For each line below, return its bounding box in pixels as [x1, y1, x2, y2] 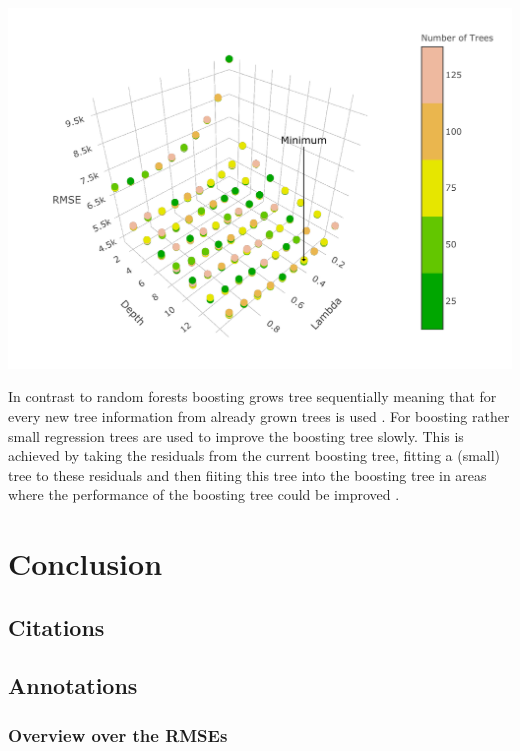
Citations [8, 611, 105, 642]
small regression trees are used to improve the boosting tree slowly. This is [8, 425, 464, 446]
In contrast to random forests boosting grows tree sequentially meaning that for [8, 386, 497, 407]
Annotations [8, 670, 138, 701]
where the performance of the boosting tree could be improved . [8, 484, 400, 505]
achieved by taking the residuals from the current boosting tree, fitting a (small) [8, 445, 501, 466]
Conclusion [8, 543, 163, 584]
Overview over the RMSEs [8, 722, 228, 747]
